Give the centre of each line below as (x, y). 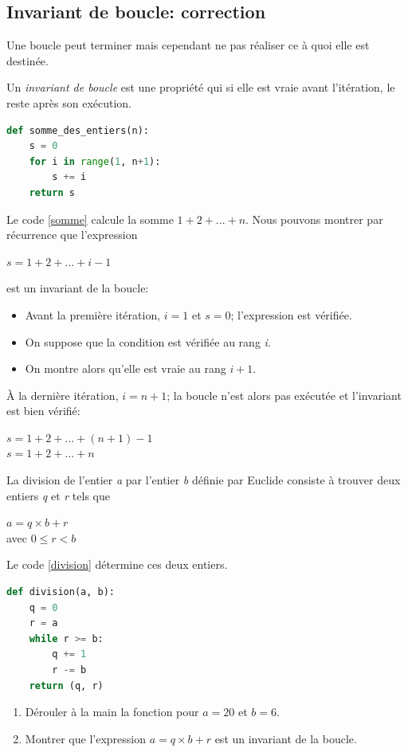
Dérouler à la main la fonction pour (112, 712)
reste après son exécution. (69, 102)
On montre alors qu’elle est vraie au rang (126, 368)
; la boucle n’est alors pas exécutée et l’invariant (284, 395)
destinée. (27, 60)
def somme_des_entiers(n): (78, 130)
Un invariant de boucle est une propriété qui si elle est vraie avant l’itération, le (201, 87)
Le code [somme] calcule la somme (90, 219)
